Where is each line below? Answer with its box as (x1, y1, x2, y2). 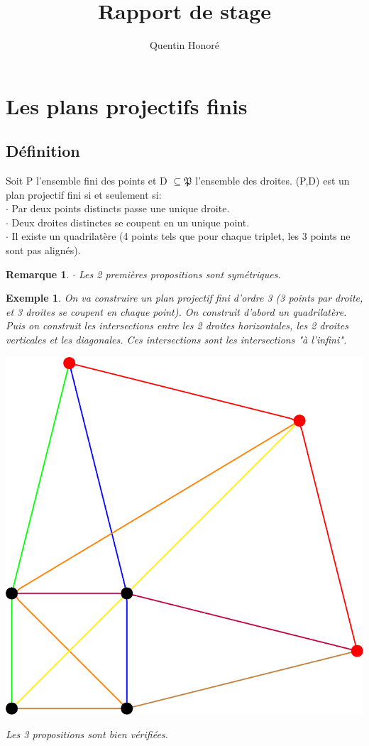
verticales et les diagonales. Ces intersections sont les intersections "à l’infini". (6, 332, 347, 347)
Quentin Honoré (149, 38, 220, 53)
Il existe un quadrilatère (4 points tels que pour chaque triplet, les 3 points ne (11, 229, 351, 243)
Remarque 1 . (6, 266, 70, 281)
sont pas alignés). (6, 243, 81, 258)
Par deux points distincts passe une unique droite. (11, 201, 230, 216)
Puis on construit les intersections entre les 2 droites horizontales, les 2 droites (6, 318, 348, 333)
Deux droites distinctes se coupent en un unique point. (11, 214, 250, 229)
